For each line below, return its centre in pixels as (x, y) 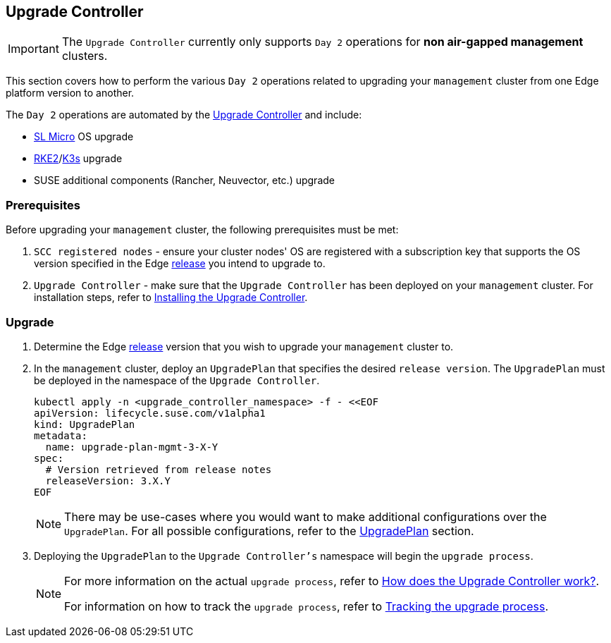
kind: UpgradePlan (85, 424)
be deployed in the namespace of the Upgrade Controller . (177, 380)
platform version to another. (70, 93)
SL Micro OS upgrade (84, 137)
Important (33, 49)
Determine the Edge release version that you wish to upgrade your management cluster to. (244, 346)
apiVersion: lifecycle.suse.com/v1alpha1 (150, 413)
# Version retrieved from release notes (159, 469)
